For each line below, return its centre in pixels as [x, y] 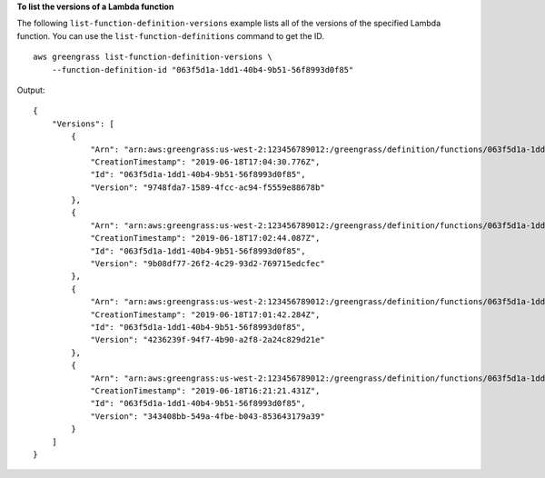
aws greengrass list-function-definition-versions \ [153, 57]
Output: [31, 90]
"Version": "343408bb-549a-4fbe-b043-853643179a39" [208, 416]
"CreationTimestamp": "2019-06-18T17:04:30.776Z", [205, 162]
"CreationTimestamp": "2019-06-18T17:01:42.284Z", [205, 314]
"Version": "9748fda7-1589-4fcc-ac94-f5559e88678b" [208, 187]
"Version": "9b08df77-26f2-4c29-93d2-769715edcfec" [208, 264]
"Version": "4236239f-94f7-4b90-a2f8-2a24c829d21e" [208, 340]
